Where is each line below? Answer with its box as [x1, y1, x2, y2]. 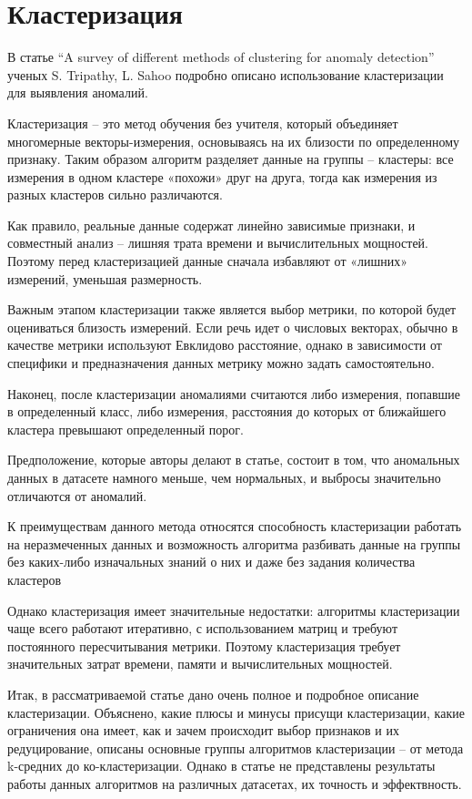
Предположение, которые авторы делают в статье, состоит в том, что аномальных [7, 450, 460, 469]
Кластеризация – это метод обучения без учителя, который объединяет [7, 113, 398, 132]
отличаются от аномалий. [7, 486, 147, 505]
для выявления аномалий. [7, 83, 148, 102]
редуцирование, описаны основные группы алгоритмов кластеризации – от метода [7, 738, 464, 757]
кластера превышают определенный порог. [7, 419, 244, 438]
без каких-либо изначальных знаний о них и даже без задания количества [7, 552, 416, 571]
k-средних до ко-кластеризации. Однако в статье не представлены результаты [7, 756, 436, 775]
